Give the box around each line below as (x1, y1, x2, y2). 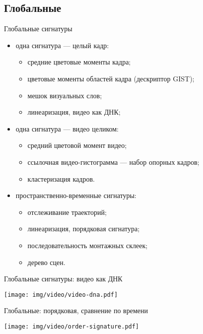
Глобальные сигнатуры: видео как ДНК (4, 273, 123, 284)
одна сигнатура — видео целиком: (15, 123, 119, 134)
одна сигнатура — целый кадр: (15, 40, 109, 50)
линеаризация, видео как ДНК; (27, 107, 121, 117)
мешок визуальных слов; (27, 90, 102, 100)
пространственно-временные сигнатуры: (15, 190, 136, 200)
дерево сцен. (27, 257, 66, 267)
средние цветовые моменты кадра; (27, 57, 131, 67)
